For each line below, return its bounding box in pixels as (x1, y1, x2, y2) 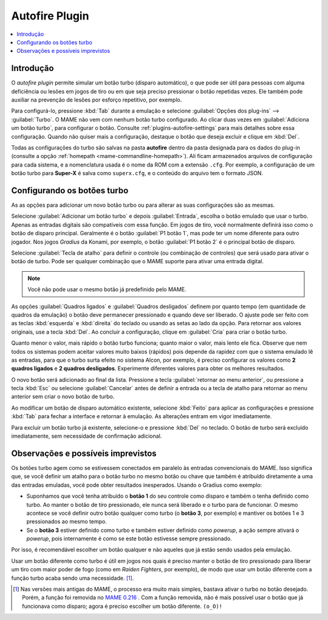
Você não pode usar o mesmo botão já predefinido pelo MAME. (27, 286, 186, 293)
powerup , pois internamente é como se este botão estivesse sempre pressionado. (26, 535, 232, 542)
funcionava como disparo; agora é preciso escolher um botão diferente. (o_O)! (22, 602, 223, 610)
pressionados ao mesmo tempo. (26, 518, 108, 525)
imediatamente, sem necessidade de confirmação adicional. (11, 432, 162, 440)
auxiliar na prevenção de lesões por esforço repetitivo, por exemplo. (11, 96, 182, 103)
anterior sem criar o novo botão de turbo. (11, 393, 115, 401)
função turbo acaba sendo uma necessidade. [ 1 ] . (11, 574, 134, 582)
